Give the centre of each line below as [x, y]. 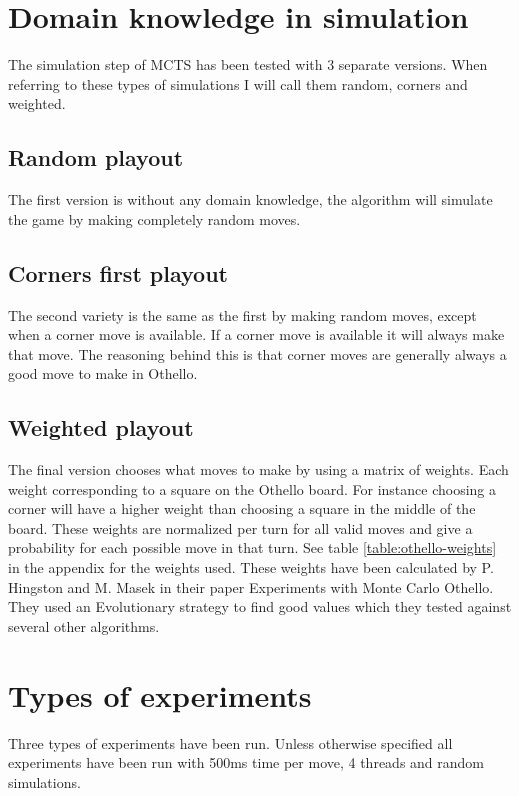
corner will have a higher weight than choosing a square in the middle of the [242, 508]
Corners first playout [118, 272]
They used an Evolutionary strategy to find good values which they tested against [260, 606]
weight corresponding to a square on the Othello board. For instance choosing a [252, 488]
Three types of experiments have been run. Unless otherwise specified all [230, 742]
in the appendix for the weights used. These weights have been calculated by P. [251, 567]
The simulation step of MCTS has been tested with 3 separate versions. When [248, 64]
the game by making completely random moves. [154, 218]
